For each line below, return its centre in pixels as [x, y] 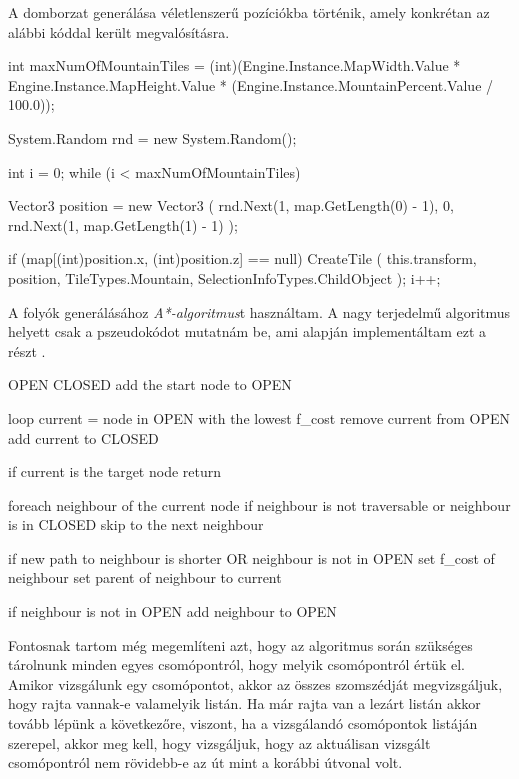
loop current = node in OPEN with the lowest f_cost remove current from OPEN [259, 417]
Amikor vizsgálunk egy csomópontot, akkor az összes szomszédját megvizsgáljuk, [255, 683]
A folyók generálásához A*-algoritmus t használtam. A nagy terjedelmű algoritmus [259, 311]
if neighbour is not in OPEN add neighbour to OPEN [172, 611]
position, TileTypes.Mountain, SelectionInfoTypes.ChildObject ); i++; [224, 277]
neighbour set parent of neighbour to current [145, 577]
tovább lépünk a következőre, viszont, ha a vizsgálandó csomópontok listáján [243, 723]
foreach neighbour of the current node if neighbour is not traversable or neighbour [259, 504]
